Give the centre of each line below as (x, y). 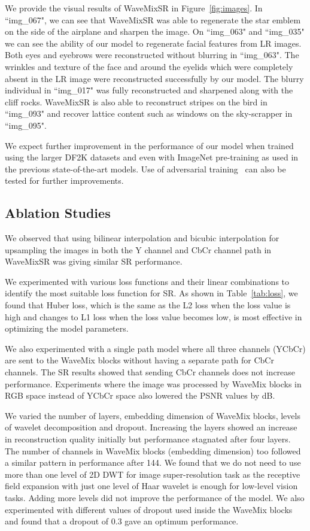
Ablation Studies (58, 213)
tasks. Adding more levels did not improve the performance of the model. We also (155, 497)
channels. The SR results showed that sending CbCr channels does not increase (150, 372)
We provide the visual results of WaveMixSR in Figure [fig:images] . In (134, 8)
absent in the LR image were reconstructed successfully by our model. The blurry (154, 78)
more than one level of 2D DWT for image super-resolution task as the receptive (153, 474)
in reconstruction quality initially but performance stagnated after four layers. (148, 439)
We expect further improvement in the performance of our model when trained (149, 145)
